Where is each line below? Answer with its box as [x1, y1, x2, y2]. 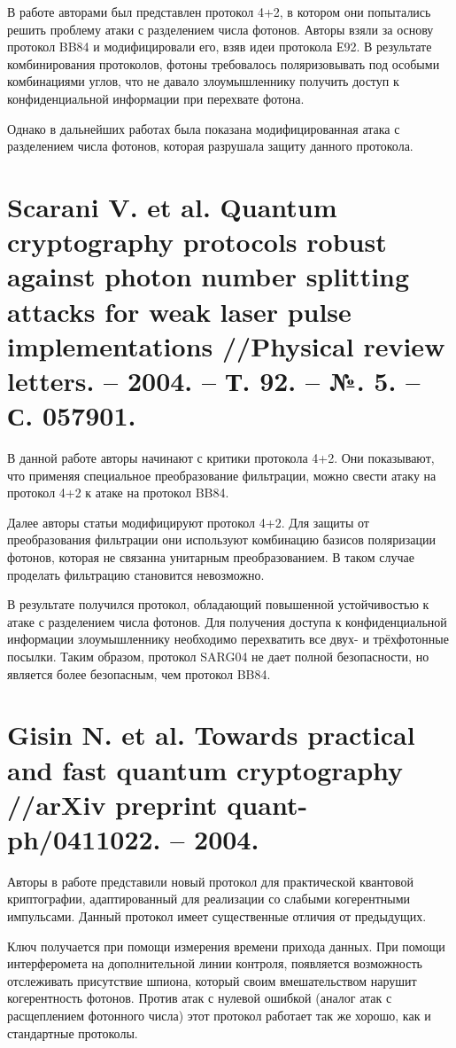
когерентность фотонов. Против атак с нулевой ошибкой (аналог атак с [7, 989, 392, 1007]
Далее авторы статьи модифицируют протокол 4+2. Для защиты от [7, 512, 369, 531]
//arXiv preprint [7, 786, 218, 822]
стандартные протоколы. [7, 1023, 138, 1042]
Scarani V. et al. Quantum [7, 188, 337, 224]
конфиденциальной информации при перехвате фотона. [7, 89, 305, 107]
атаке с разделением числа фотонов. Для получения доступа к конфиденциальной [7, 612, 447, 630]
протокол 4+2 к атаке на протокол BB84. [7, 483, 229, 502]
